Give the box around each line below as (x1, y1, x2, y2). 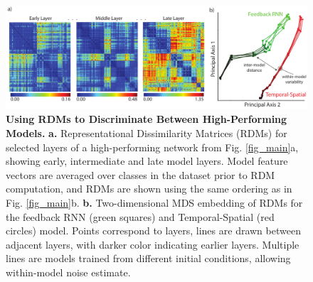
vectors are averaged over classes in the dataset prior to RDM (6, 167, 275, 182)
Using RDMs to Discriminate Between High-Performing (6, 112, 287, 126)
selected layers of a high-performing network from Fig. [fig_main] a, (6, 139, 299, 154)
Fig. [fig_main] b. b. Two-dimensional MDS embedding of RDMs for (6, 195, 303, 210)
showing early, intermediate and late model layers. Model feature (6, 153, 288, 168)
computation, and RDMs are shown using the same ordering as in (6, 181, 292, 196)
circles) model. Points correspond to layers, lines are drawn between (6, 223, 301, 238)
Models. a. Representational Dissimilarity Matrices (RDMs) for (6, 125, 287, 140)
